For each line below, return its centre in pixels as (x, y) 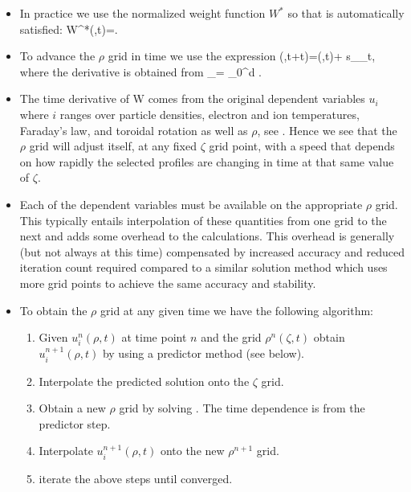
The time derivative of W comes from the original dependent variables (192, 98)
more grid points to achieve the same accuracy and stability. (168, 283)
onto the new (192, 451)
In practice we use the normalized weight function (142, 13)
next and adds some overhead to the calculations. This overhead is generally (207, 236)
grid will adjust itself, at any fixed (113, 146)
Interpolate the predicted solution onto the (144, 381)
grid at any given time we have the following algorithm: (237, 310)
